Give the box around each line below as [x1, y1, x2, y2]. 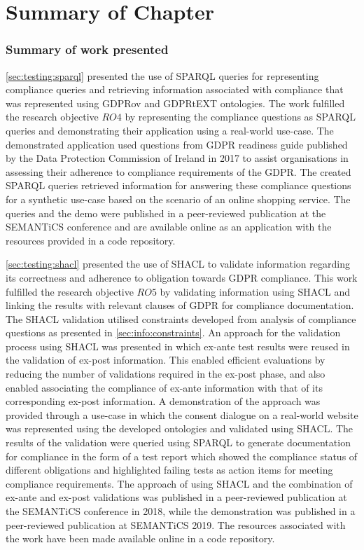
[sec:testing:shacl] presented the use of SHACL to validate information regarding [6, 256, 350, 271]
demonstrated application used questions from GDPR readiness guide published [6, 137, 348, 151]
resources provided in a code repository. [6, 233, 176, 247]
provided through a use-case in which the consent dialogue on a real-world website [6, 407, 358, 422]
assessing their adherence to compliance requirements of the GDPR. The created [6, 164, 351, 179]
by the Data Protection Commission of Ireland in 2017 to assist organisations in [6, 151, 349, 165]
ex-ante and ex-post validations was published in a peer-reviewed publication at [6, 490, 347, 504]
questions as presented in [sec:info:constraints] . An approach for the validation [6, 325, 341, 340]
